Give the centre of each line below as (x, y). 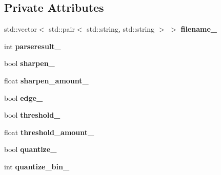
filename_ (199, 29)
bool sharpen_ (29, 63)
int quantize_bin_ (37, 166)
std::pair (62, 29)
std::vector (21, 29)
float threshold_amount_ (49, 132)
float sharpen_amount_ (46, 80)
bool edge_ (24, 97)
